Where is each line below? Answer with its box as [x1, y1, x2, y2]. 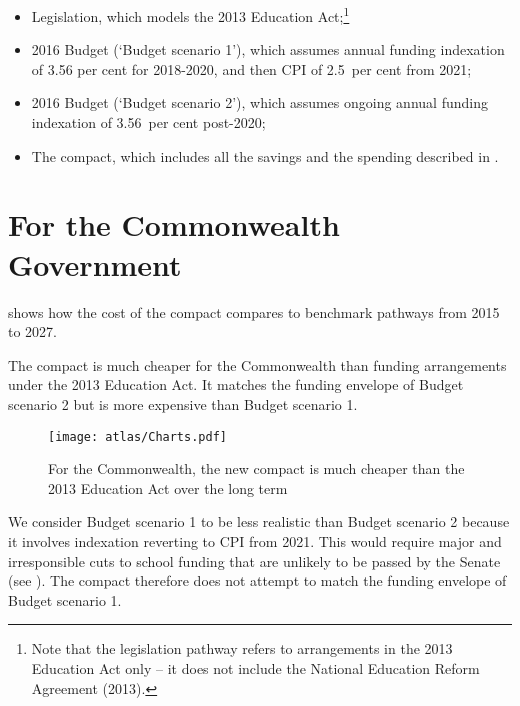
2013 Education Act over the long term [48, 477, 288, 498]
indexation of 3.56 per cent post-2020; [31, 112, 266, 133]
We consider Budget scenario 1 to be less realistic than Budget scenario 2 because [8, 511, 510, 532]
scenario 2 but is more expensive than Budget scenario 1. [8, 393, 358, 414]
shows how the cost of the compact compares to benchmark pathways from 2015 [8, 301, 500, 322]
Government [8, 243, 182, 284]
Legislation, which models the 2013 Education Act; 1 [31, 3, 350, 26]
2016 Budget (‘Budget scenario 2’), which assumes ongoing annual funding [31, 92, 488, 113]
